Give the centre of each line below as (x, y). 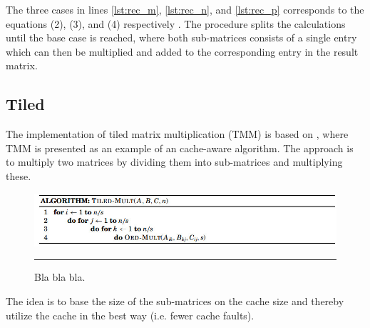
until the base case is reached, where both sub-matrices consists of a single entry (181, 38)
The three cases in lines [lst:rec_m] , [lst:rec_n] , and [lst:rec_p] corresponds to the (185, 9)
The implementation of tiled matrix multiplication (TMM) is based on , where (177, 134)
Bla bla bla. (60, 277)
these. (19, 175)
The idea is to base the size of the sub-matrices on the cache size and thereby (175, 300)
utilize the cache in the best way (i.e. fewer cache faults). (130, 315)
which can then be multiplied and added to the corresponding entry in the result (182, 51)
